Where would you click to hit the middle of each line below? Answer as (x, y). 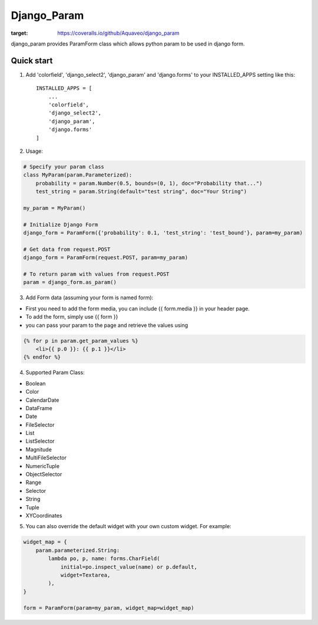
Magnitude (39, 449)
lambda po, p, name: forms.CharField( (104, 559)
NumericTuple (43, 466)
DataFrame (39, 408)
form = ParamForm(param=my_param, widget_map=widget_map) (109, 608)
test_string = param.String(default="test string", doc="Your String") (141, 192)
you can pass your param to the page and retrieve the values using (107, 325)
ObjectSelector (44, 475)
